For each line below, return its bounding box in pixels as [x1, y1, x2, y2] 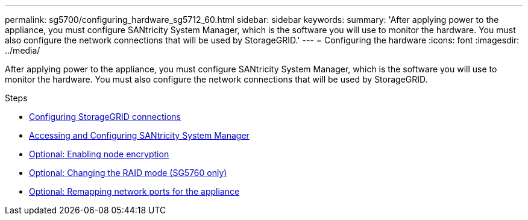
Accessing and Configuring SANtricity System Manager [29, 130, 250, 140]
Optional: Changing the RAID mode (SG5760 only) [29, 168, 227, 178]
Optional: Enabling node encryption [29, 149, 169, 159]
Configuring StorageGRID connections [29, 112, 181, 122]
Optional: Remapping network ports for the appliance [29, 186, 240, 196]
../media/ [5, 45, 40, 55]
